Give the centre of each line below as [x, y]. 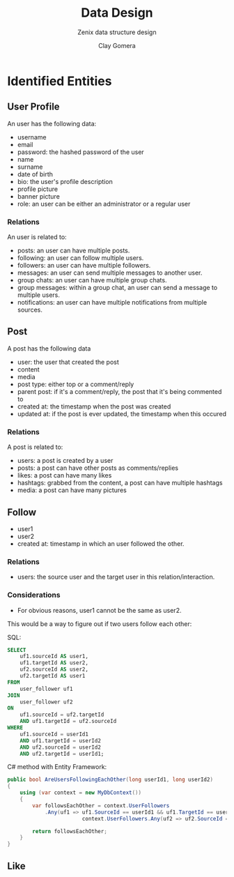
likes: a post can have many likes [64, 475]
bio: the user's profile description [65, 181]
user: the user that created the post [68, 362]
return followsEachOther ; [70, 831]
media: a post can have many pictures [72, 490]
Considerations [34, 595]
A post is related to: [35, 447]
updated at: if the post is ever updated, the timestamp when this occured [122, 413]
